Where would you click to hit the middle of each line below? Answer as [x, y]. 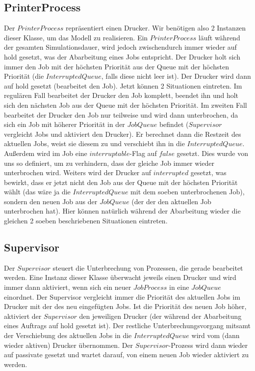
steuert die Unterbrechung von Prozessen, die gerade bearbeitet [148, 267]
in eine [179, 287]
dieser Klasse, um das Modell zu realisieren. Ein [76, 37]
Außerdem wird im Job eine [46, 153]
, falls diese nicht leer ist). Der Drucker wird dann [176, 76]
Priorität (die [24, 76]
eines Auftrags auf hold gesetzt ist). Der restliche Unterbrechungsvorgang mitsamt [127, 325]
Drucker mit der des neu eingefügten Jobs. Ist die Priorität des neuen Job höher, [125, 306]
